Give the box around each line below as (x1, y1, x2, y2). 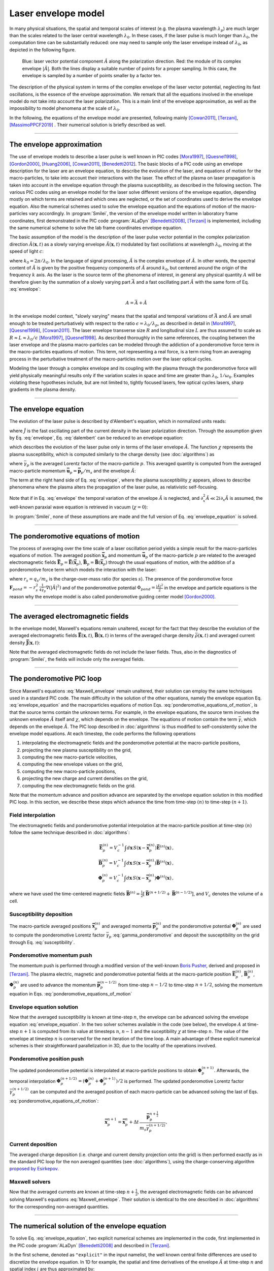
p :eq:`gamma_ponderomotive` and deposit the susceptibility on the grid (109, 932, 260, 939)
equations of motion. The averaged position (9, 552, 101, 559)
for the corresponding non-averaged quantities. (9, 1203, 109, 1209)
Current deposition (9, 1141, 57, 1148)
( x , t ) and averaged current (197, 632, 255, 639)
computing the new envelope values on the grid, (22, 761, 123, 767)
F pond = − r (9, 585, 36, 592)
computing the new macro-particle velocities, (22, 754, 117, 760)
